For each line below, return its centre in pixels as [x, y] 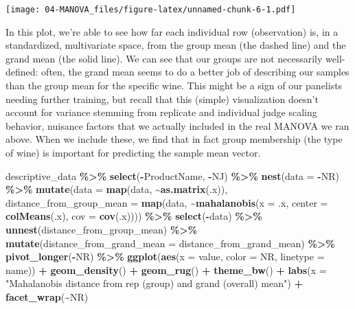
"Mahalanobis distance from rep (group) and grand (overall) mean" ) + [154, 283]
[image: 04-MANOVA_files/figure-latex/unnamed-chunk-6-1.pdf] [151, 10]
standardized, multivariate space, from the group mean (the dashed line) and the [176, 45]
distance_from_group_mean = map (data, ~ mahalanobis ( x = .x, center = [167, 202]
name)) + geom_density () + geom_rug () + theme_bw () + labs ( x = [166, 270]
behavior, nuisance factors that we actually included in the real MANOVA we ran [177, 125]
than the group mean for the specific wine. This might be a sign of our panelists [174, 85]
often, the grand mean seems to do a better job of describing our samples [195, 72]
